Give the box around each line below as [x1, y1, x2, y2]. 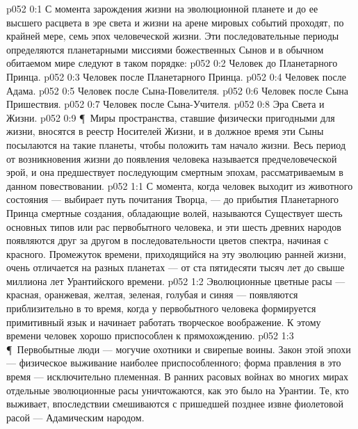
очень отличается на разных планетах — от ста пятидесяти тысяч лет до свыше [6, 260, 345, 275]
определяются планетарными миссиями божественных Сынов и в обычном [6, 42, 324, 56]
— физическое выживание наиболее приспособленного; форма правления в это [6, 355, 341, 370]
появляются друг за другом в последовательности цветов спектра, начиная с [6, 233, 329, 248]
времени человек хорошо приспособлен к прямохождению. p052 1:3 [6, 328, 294, 343]
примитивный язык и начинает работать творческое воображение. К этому [6, 314, 321, 329]
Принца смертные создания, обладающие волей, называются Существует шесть [6, 205, 343, 220]
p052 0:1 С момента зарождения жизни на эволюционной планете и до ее [6, 1, 318, 15]
